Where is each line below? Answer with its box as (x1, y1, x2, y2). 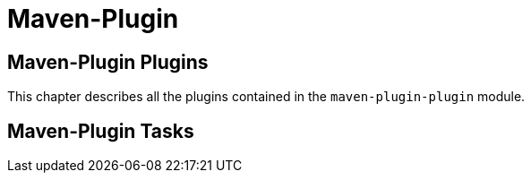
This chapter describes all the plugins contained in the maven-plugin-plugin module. (7, 89, 526, 105)
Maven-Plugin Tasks (7, 119, 194, 142)
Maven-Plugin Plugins (7, 50, 209, 73)
